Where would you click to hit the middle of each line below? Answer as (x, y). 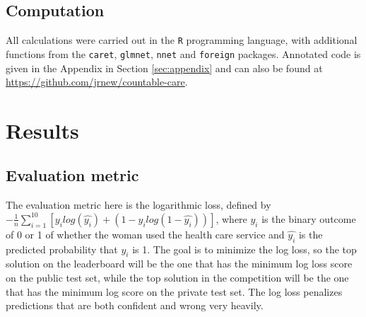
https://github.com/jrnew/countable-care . (97, 82)
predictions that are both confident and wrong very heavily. (135, 305)
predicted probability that (62, 249)
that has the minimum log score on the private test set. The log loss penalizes (174, 291)
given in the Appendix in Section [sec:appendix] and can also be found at (164, 68)
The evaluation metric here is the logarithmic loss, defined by (138, 205)
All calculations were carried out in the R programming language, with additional (182, 40)
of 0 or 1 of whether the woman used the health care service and (145, 234)
